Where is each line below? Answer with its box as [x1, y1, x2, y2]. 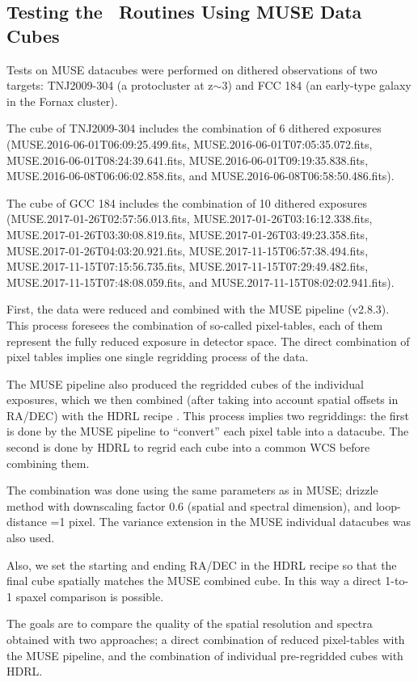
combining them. [6, 454, 90, 471]
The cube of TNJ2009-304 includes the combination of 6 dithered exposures [6, 120, 382, 137]
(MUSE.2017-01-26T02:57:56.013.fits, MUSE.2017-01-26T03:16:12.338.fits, [6, 210, 373, 227]
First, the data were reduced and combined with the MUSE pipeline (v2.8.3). [6, 301, 390, 318]
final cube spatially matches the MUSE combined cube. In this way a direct [6, 572, 382, 589]
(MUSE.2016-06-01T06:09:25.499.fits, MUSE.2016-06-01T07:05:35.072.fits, [6, 135, 373, 152]
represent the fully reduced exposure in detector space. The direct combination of [6, 332, 410, 349]
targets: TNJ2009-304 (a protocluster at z [6, 77, 213, 94]
